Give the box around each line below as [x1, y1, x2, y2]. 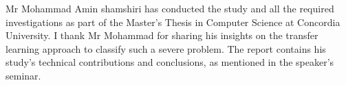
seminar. [6, 68, 41, 82]
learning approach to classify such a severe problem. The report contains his [6, 41, 326, 56]
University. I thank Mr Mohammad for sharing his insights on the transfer [6, 28, 318, 42]
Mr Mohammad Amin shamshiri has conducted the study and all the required [6, 1, 334, 15]
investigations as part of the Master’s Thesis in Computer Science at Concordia [6, 14, 340, 29]
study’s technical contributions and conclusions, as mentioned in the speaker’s [6, 55, 334, 69]
